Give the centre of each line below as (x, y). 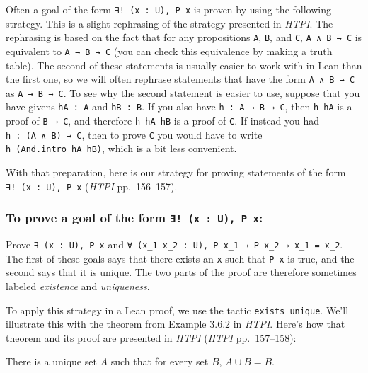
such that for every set (160, 361)
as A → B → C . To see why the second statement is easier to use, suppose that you (183, 92)
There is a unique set (51, 361)
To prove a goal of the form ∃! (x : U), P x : (134, 218)
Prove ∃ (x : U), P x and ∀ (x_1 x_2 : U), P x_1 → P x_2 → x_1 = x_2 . (174, 245)
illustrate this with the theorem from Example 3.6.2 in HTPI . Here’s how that (176, 324)
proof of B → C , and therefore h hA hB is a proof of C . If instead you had (163, 121)
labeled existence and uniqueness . (78, 286)
